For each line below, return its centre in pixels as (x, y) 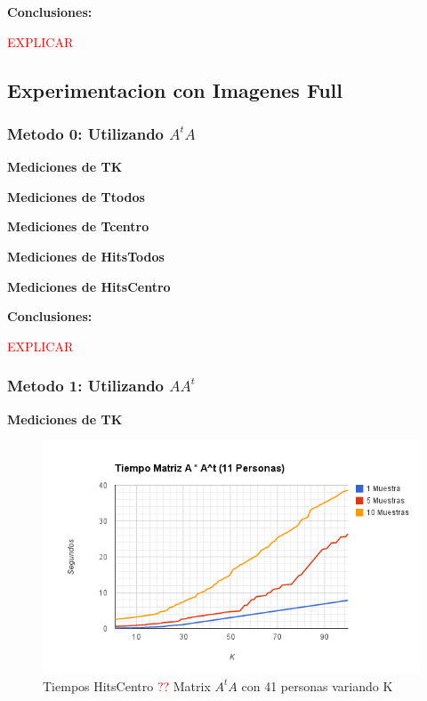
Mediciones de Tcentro (78, 226)
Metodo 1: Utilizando (86, 386)
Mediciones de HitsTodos (86, 256)
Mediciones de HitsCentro (89, 286)
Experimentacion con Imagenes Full (175, 89)
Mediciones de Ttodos (76, 196)
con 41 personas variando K (317, 685)
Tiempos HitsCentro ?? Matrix (127, 685)
